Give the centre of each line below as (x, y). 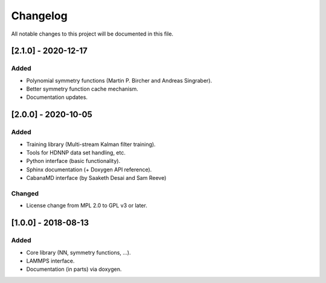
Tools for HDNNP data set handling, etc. (76, 153)
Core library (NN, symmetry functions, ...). (78, 252)
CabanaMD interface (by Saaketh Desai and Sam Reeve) (96, 178)
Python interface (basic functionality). (73, 161)
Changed (25, 193)
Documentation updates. (57, 97)
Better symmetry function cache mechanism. (82, 89)
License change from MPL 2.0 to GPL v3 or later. (87, 206)
